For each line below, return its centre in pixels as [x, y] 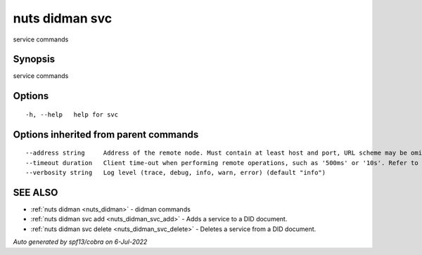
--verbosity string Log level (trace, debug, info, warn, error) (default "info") [176, 173]
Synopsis [34, 59]
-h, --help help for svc [72, 115]
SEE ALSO [36, 192]
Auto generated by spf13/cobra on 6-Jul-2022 [80, 242]
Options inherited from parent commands [106, 135]
